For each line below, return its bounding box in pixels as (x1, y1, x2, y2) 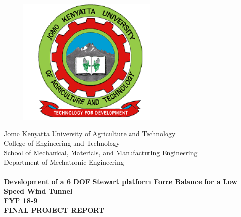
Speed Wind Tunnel (4, 186, 73, 196)
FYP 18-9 (4, 195, 37, 205)
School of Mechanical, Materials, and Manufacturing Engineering (4, 147, 198, 157)
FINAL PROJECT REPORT (4, 205, 104, 215)
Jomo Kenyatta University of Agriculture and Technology (4, 128, 176, 138)
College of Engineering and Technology (4, 138, 120, 148)
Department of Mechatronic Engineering (4, 157, 124, 167)
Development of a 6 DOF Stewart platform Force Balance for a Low (4, 176, 237, 186)
